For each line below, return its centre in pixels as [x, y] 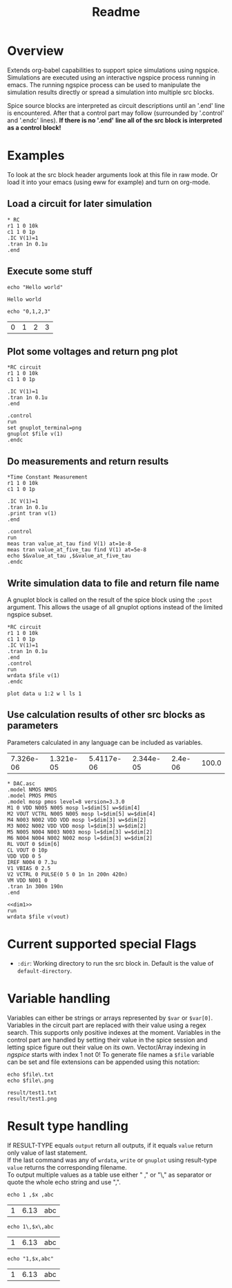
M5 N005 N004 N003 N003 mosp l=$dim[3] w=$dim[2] [80, 832]
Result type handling [68, 1126]
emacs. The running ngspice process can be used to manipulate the [104, 84]
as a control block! [34, 127]
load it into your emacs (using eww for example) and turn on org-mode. [109, 182]
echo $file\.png [30, 1080]
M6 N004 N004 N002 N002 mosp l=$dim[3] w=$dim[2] [80, 838]
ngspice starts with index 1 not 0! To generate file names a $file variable [111, 1054]
